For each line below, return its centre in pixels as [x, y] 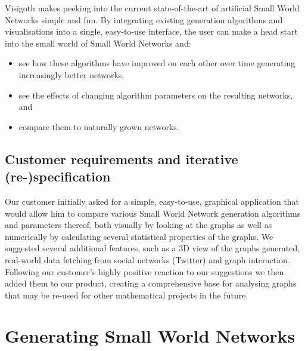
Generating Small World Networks [150, 336]
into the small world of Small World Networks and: [98, 43]
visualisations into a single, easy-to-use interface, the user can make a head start [151, 31]
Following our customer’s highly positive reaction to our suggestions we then [144, 271]
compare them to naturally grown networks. [99, 126]
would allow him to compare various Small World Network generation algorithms [153, 213]
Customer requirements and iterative [122, 158]
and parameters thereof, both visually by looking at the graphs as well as [139, 225]
